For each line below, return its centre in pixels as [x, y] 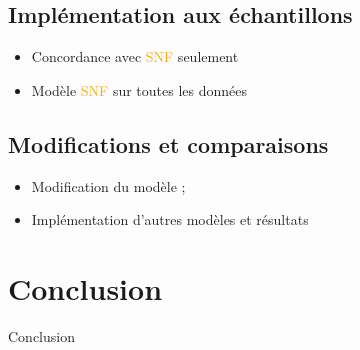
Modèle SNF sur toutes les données [139, 89]
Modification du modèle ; [108, 185]
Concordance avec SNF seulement [135, 56]
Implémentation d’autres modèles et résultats [170, 219]
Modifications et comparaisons [168, 143]
